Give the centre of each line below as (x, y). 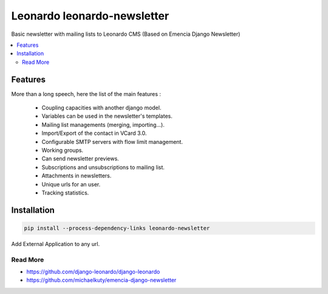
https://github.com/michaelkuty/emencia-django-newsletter (101, 280)
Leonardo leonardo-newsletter (90, 16)
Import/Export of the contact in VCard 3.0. (94, 133)
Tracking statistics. (65, 193)
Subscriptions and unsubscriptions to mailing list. (103, 167)
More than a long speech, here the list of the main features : (86, 94)
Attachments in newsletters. (77, 176)
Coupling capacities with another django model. (101, 108)
